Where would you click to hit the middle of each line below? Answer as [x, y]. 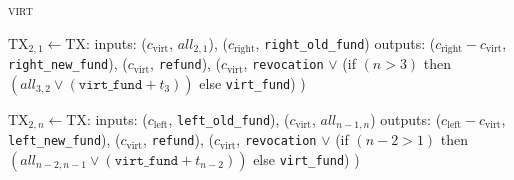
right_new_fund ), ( [68, 63]
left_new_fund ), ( [64, 139]
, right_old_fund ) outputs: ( [345, 42]
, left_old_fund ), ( [229, 118]
